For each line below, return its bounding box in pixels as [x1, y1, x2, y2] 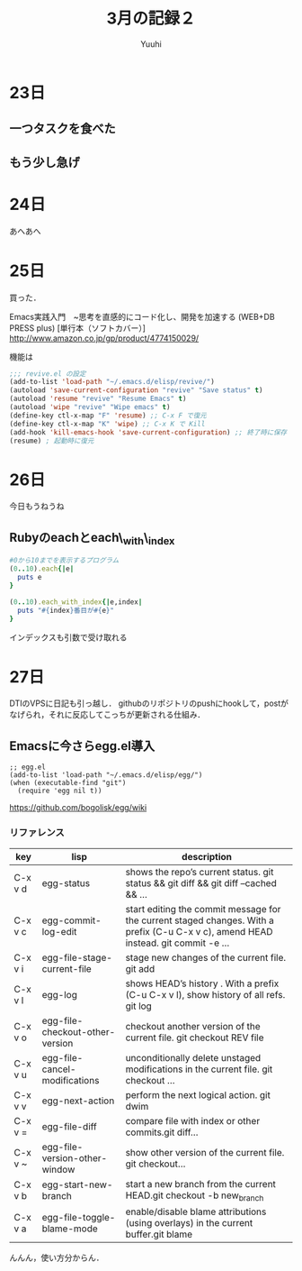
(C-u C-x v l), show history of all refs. [125, 988, 286, 1001]
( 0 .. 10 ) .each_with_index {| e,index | [9, 597, 143, 607]
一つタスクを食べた [9, 121, 116, 136]
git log [125, 1000, 153, 1012]
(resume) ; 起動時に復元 [9, 436, 94, 445]
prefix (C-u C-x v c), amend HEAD [125, 925, 273, 937]
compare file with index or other [125, 1114, 261, 1127]
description [181, 850, 232, 863]
